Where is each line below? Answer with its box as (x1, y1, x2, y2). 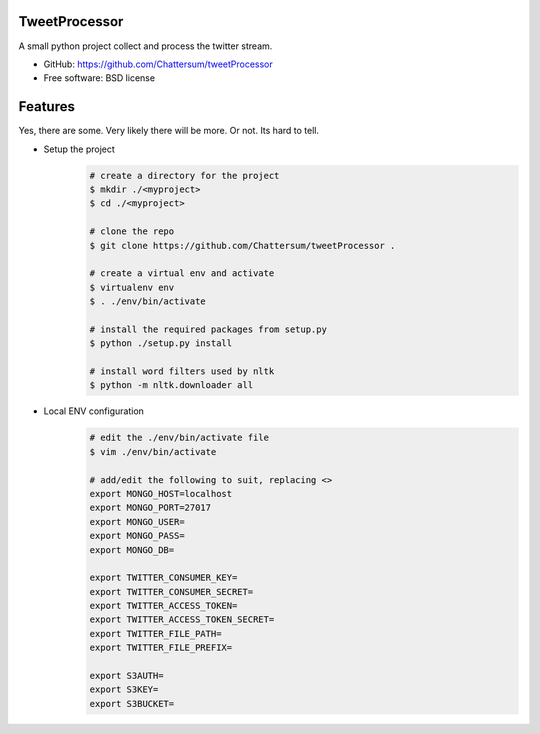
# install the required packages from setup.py (89, 323, 327, 335)
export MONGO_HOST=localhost (89, 488, 233, 499)
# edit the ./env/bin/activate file (89, 432, 270, 444)
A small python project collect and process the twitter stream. (18, 40, 273, 52)
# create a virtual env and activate (89, 268, 275, 279)
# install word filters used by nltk (89, 366, 275, 377)
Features (18, 98, 75, 115)
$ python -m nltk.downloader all (89, 380, 254, 391)
